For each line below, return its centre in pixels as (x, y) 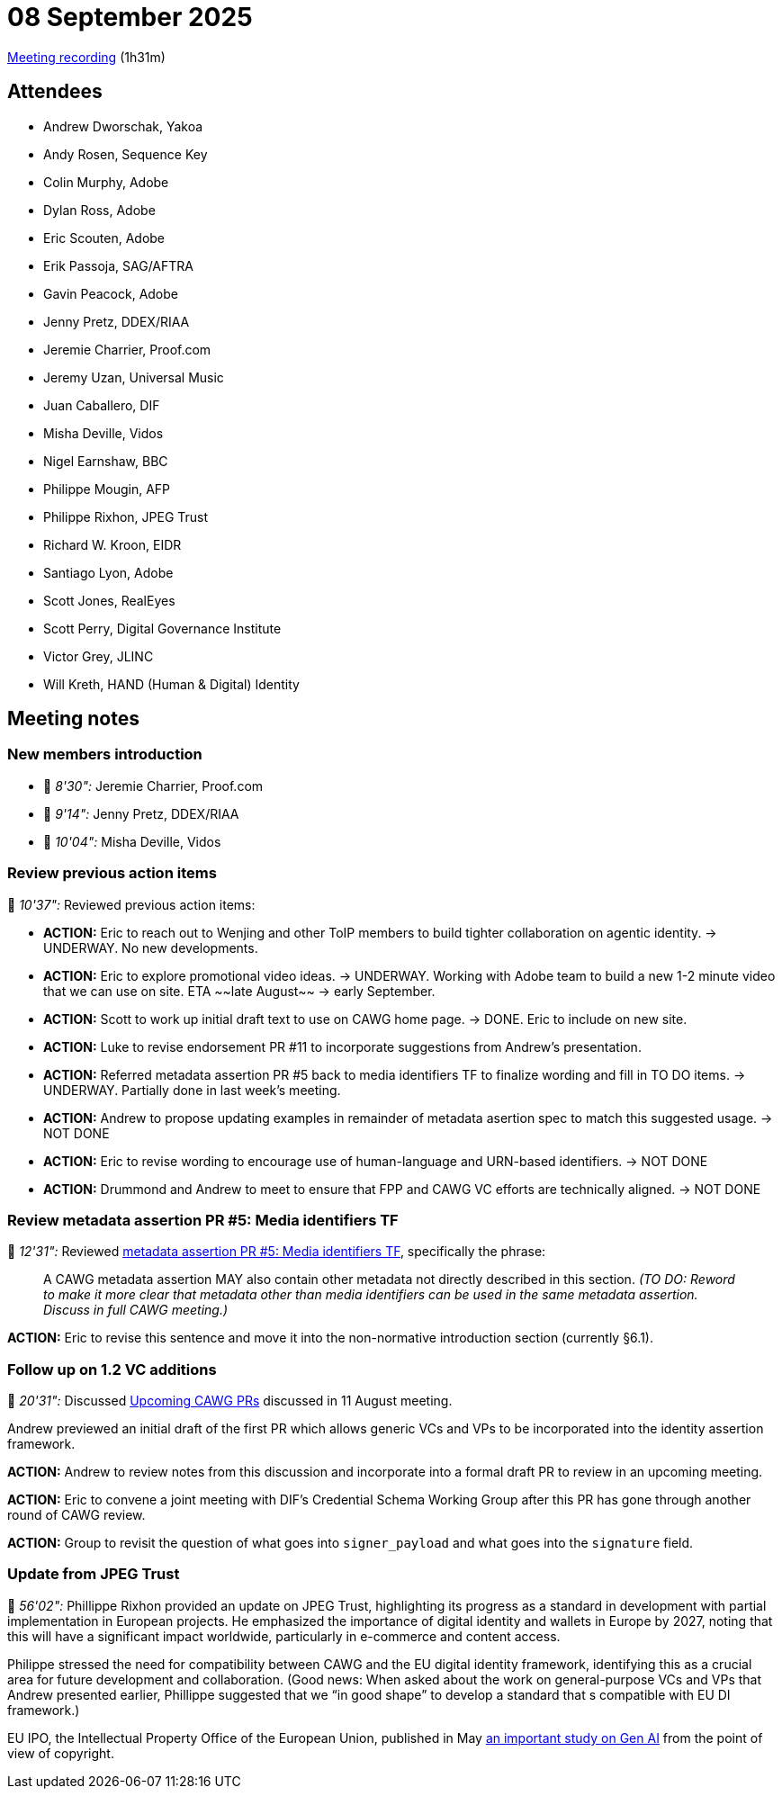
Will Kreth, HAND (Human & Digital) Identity (171, 684)
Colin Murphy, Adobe (106, 182)
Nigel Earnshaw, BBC (106, 461)
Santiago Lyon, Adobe (108, 572)
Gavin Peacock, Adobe (111, 293)
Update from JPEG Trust (94, 1574)
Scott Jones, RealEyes (109, 600)
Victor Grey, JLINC (99, 656)
